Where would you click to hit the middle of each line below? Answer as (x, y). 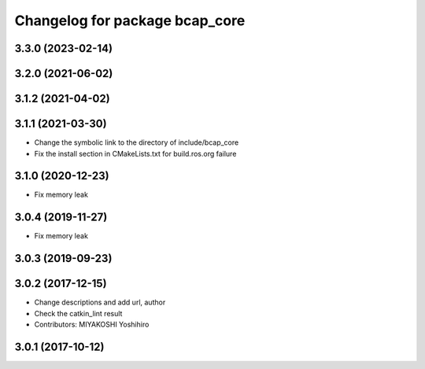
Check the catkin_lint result (78, 313)
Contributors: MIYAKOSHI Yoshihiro (92, 325)
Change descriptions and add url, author (100, 302)
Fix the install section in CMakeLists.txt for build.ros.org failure (135, 153)
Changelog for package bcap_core (130, 20)
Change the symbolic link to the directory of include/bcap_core (137, 142)
